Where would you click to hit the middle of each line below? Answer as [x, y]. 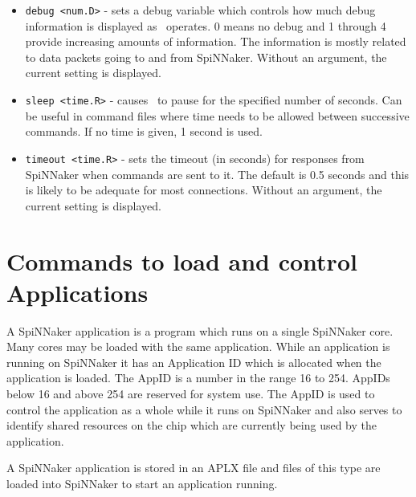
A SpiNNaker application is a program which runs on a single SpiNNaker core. [200, 330]
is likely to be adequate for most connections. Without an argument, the [204, 190]
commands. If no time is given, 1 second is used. [144, 131]
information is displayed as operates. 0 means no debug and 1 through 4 [206, 25]
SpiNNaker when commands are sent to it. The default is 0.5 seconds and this [217, 174]
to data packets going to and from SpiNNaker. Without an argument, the [206, 57]
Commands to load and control [182, 261]
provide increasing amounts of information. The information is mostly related [216, 41]
